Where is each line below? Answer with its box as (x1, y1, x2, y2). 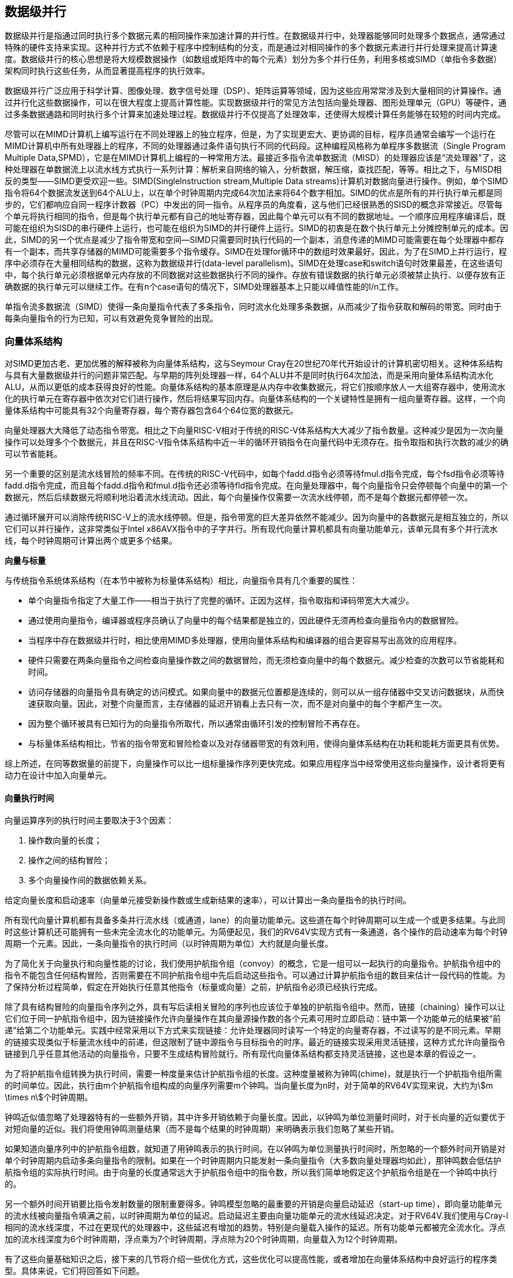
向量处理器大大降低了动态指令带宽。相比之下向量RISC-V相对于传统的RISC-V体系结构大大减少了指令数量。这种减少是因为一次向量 (5, 425, 504, 436)
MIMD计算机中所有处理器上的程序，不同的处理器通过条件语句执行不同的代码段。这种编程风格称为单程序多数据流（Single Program (5, 141, 506, 151)
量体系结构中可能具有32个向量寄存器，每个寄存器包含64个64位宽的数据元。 (5, 405, 298, 416)
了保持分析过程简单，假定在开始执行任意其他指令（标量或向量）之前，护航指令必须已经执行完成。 (5, 982, 382, 992)
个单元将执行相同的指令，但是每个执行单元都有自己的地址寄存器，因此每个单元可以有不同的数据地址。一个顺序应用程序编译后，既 (5, 211, 505, 222)
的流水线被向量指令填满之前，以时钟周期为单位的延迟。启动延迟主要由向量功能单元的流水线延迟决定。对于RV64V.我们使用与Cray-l (5, 1211, 508, 1221)
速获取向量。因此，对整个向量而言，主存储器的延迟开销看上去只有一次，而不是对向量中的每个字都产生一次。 (28, 699, 447, 709)
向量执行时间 (5, 792, 54, 803)
